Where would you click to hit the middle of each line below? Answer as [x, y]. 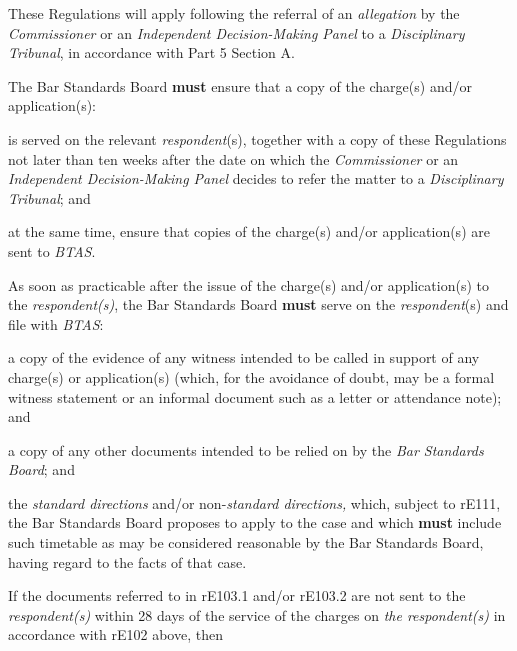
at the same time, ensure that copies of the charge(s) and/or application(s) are [249, 231]
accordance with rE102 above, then [115, 634]
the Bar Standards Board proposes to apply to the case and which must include [255, 522]
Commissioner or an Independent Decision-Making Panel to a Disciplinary [236, 32]
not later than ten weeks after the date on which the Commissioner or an [233, 158]
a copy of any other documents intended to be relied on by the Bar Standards [246, 449]
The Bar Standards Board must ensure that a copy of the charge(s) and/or [240, 85]
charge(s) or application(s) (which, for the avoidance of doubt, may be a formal [251, 376]
